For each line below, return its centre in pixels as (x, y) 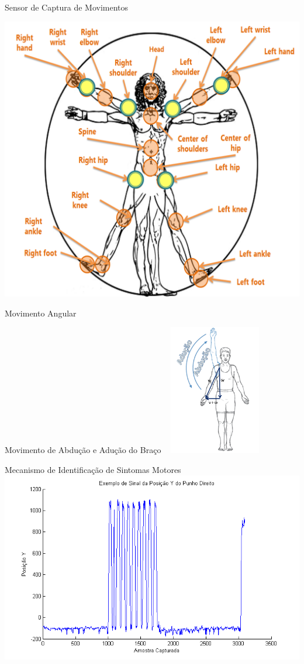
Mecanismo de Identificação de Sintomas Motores (93, 469)
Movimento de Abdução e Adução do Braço (83, 450)
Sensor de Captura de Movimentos (67, 7)
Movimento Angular (41, 313)
